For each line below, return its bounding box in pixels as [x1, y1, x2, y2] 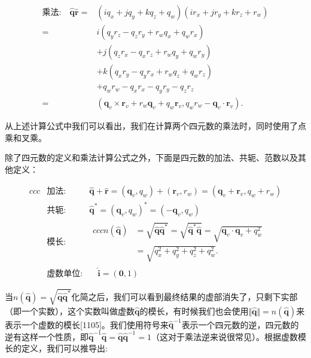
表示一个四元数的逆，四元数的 [181, 318, 299, 331]
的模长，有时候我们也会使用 [139, 304, 249, 317]
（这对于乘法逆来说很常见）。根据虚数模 [151, 330, 306, 342]
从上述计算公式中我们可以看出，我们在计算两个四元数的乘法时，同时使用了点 [5, 119, 306, 131]
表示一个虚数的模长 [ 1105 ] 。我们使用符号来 [5, 318, 169, 331]
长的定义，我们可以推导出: [5, 342, 108, 354]
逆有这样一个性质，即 [5, 330, 89, 342]
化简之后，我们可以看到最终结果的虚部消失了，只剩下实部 [71, 290, 298, 302]
